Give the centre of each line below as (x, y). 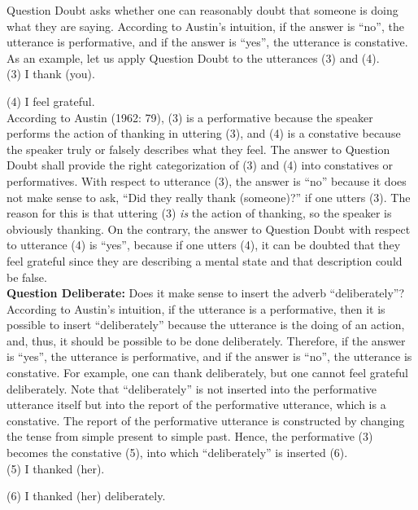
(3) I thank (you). (51, 74)
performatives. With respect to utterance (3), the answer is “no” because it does (207, 180)
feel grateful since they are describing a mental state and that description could (205, 260)
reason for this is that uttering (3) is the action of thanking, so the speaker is (199, 213)
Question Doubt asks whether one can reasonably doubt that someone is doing (202, 10)
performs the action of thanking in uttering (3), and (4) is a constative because (204, 133)
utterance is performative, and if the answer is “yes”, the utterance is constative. (207, 42)
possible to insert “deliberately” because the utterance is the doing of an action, (206, 325)
